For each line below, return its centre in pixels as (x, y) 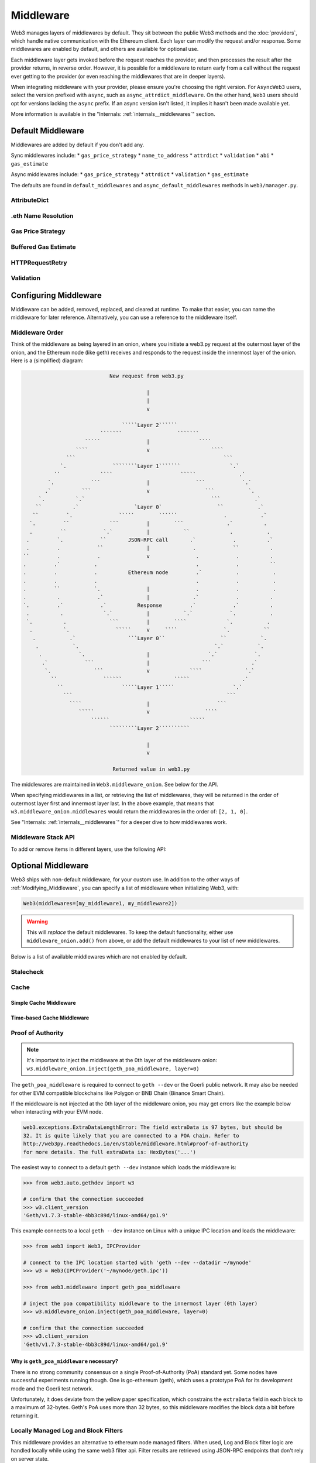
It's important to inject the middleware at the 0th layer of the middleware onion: (122, 1060)
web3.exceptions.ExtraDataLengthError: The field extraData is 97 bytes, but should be (153, 1127)
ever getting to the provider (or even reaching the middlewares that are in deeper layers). (118, 76)
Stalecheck (27, 971)
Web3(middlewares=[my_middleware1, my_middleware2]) (100, 903)
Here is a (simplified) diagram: (47, 360)
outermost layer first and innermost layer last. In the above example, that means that (112, 803)
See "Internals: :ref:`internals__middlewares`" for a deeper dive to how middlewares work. (119, 822)
